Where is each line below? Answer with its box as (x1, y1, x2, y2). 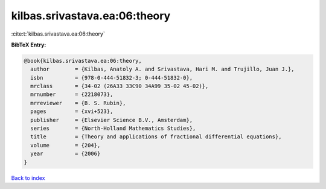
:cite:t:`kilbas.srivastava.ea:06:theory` (11, 30, 105, 37)
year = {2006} (30, 150, 101, 157)
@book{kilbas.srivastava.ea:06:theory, (24, 57, 142, 64)
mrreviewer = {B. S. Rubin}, (30, 100, 126, 106)
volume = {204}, (30, 142, 101, 149)
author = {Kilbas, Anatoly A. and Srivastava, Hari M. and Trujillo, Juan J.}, (30, 66, 295, 72)
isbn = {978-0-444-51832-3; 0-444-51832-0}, (30, 74, 193, 81)
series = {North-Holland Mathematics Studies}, (30, 125, 196, 132)
